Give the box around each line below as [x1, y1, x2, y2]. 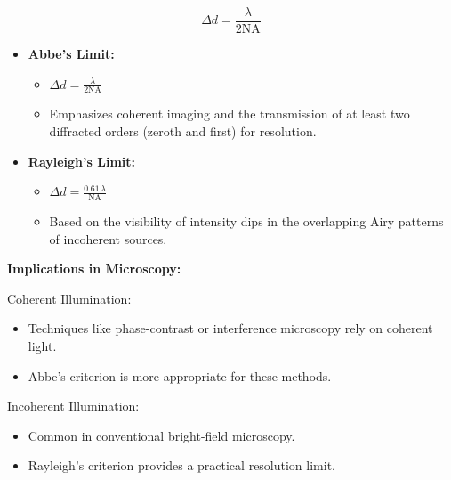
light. [28, 337, 57, 355]
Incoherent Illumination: [7, 396, 140, 415]
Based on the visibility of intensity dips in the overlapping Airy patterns [49, 212, 444, 231]
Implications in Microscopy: [7, 259, 181, 278]
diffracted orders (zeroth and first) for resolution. [49, 122, 317, 141]
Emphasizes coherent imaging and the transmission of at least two [49, 104, 410, 123]
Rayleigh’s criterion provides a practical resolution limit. [28, 456, 335, 475]
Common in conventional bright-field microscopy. [28, 426, 295, 444]
